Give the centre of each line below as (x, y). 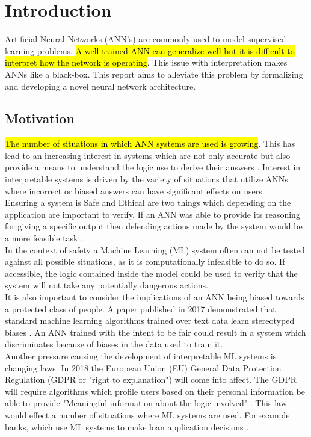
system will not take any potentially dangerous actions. (106, 285)
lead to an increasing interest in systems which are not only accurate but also (148, 155)
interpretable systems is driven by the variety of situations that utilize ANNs (146, 179)
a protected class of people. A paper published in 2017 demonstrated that (140, 308)
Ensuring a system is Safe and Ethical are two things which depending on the (148, 203)
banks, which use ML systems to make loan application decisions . (127, 426)
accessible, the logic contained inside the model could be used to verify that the (151, 273)
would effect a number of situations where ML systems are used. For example (147, 414)
